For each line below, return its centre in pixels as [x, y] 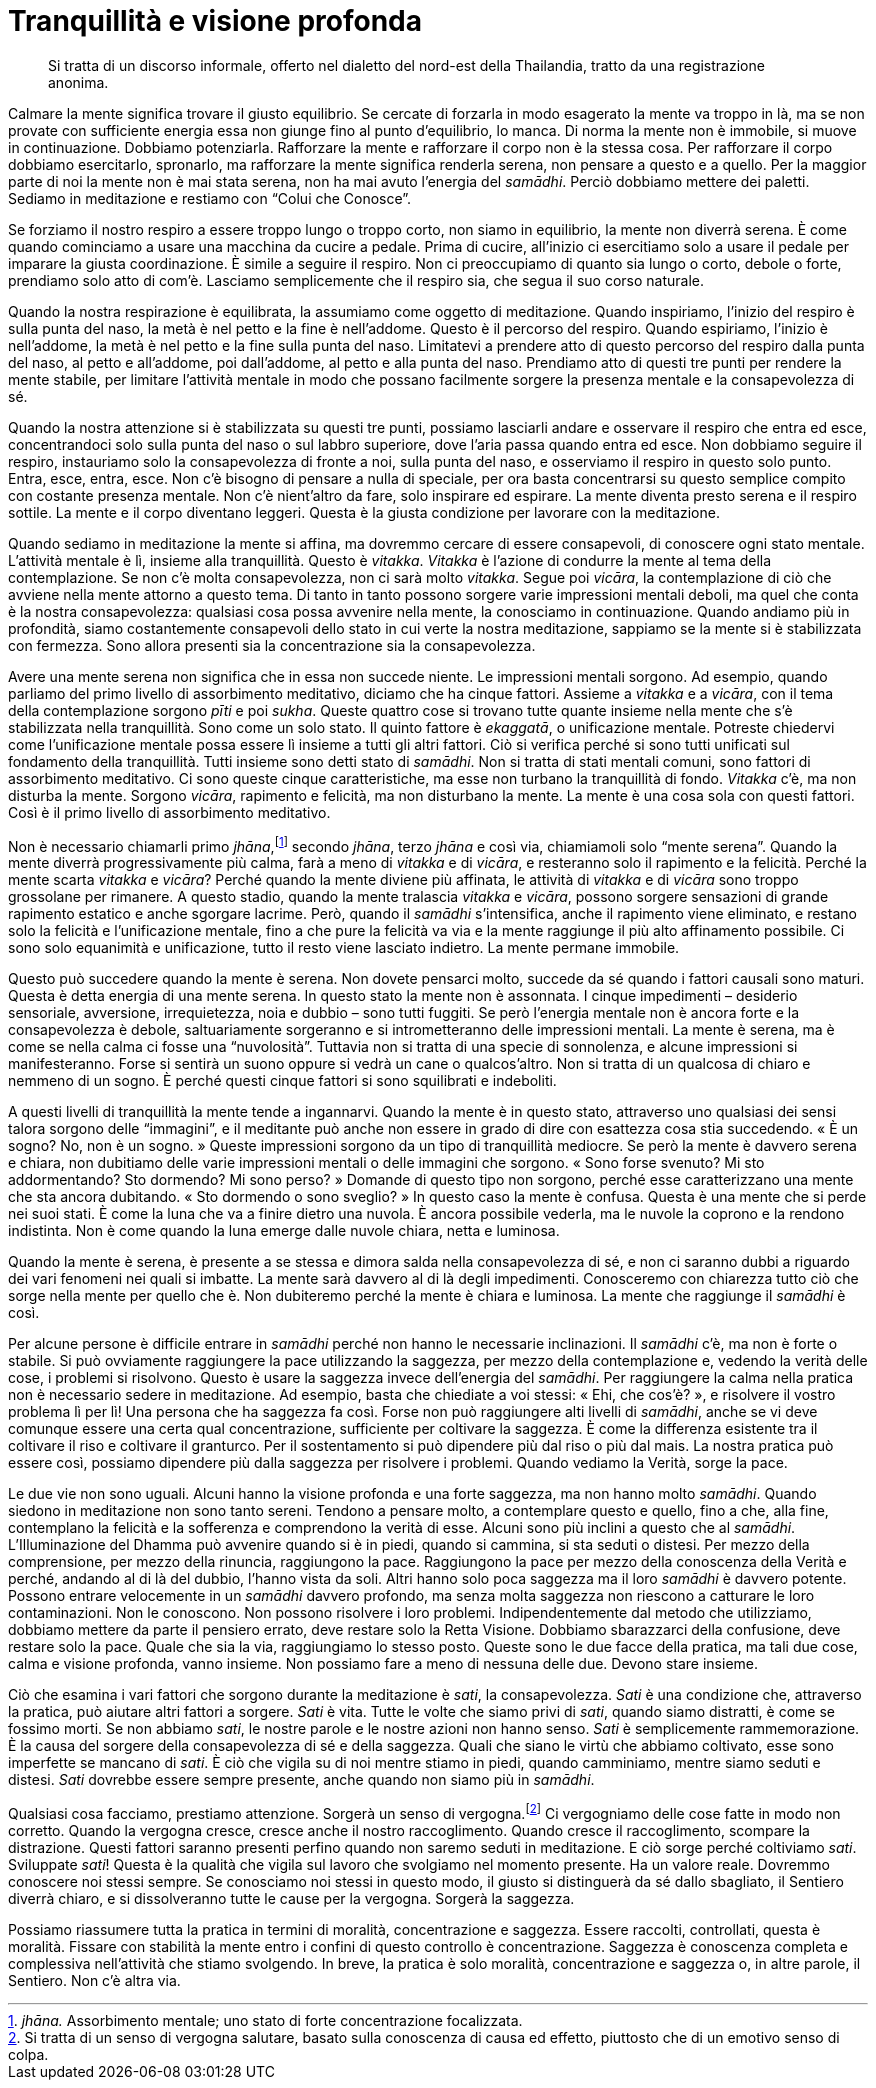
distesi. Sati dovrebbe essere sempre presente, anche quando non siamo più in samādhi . [301, 1780]
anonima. [78, 82]
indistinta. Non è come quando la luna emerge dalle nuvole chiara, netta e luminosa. [284, 1231]
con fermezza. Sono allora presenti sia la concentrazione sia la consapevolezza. [272, 645]
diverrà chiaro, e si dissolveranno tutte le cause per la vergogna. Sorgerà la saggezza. [291, 1899]
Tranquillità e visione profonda [215, 21]
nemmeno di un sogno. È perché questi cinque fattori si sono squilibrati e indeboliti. [282, 1081]
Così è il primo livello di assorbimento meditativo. [169, 812]
